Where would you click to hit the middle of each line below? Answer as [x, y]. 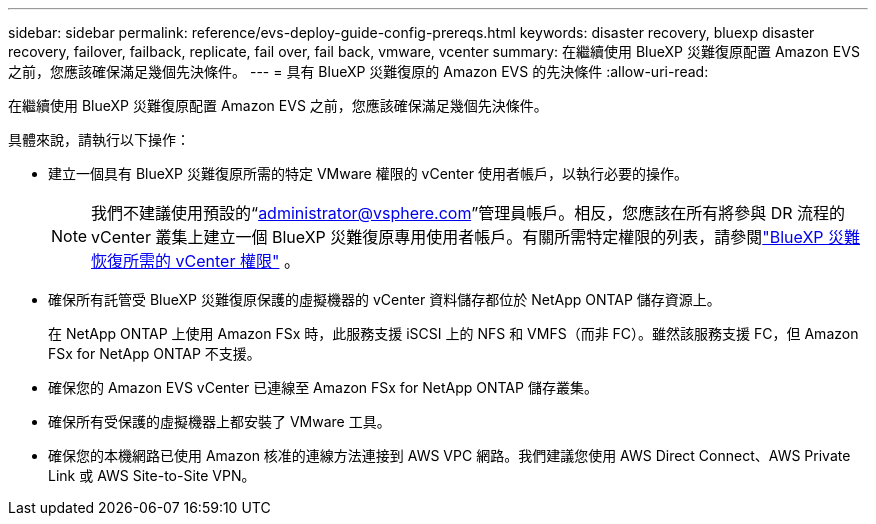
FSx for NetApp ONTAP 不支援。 [154, 353]
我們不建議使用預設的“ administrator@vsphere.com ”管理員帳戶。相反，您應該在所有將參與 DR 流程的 [468, 213]
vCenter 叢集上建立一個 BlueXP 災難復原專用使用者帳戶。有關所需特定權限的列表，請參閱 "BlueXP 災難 [476, 237]
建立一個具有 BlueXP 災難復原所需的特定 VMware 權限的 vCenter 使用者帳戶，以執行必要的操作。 [368, 173]
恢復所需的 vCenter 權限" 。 [195, 261]
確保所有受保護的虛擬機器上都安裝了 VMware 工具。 [219, 421]
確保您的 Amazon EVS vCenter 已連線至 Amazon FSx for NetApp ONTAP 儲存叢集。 [323, 387]
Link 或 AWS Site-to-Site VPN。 [152, 475]
